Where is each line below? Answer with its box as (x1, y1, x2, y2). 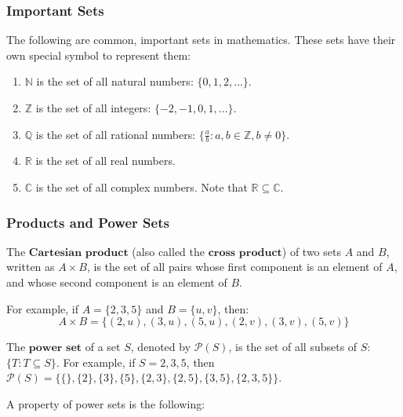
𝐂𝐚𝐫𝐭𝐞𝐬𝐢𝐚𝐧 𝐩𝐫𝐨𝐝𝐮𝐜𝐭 (28, 247, 129, 258)
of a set (85, 338, 121, 355)
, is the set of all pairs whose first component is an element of (86, 258, 383, 275)
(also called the (132, 243, 205, 259)
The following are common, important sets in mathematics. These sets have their (6, 31, 396, 48)
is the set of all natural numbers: (36, 73, 194, 90)
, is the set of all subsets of (228, 338, 358, 355)
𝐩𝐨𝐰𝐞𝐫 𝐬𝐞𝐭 (28, 342, 82, 354)
